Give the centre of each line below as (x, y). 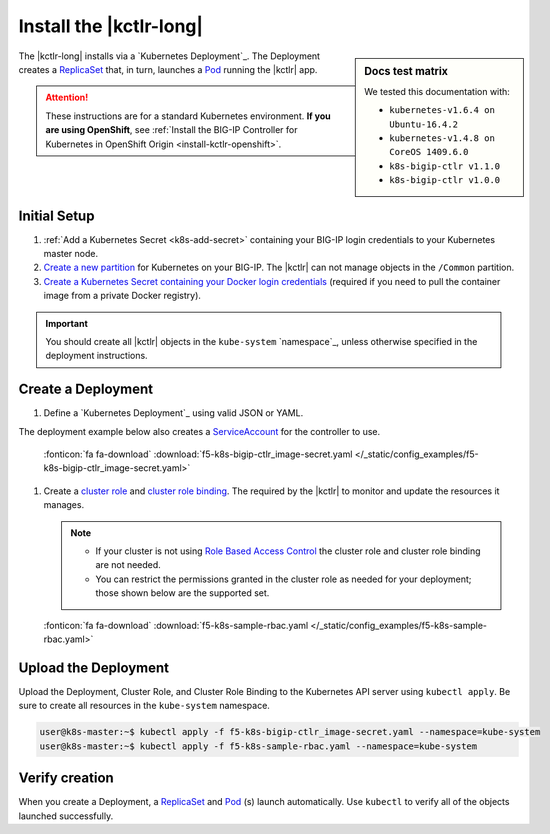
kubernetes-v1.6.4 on (442, 110)
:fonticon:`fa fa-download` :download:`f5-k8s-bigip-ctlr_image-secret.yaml (198, 454)
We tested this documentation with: (437, 91)
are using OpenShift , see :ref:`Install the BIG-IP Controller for (171, 130)
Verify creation (66, 778)
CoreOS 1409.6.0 (429, 152)
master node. (71, 254)
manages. (64, 505)
